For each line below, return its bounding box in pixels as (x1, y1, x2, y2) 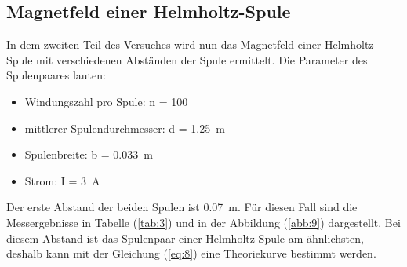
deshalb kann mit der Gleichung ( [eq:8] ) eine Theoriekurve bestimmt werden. (6, 245, 376, 262)
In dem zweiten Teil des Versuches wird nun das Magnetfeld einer (6, 36, 322, 53)
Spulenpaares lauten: (6, 67, 106, 83)
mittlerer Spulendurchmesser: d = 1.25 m (24, 119, 225, 136)
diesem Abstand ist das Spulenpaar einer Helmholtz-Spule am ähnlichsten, (6, 229, 364, 246)
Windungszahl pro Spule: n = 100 (24, 93, 188, 109)
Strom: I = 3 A (24, 172, 100, 188)
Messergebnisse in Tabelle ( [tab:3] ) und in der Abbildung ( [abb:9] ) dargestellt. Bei (6, 214, 401, 230)
